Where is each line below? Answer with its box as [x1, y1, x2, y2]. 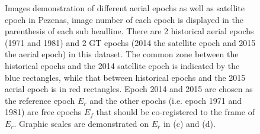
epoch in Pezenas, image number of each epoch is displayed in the [5, 13, 243, 25]
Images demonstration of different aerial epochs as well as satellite [5, 2, 245, 14]
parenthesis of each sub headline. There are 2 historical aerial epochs [5, 25, 254, 37]
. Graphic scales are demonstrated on [14, 117, 149, 129]
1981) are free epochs [5, 106, 82, 118]
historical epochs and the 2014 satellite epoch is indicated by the [5, 59, 240, 71]
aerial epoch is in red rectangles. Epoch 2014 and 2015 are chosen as [5, 83, 253, 95]
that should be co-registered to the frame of [96, 106, 255, 118]
